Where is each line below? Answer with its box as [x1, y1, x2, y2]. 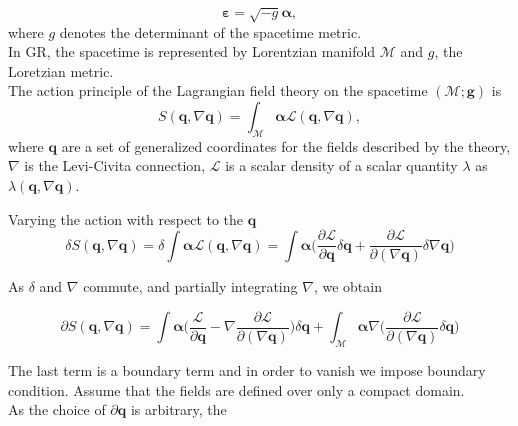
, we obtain [313, 276, 382, 297]
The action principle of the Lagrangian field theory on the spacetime [8, 80, 428, 101]
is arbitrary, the [130, 399, 227, 420]
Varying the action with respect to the [8, 208, 244, 229]
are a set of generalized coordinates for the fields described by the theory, [61, 135, 511, 156]
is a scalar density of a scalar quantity [225, 155, 458, 176]
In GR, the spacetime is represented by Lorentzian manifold [8, 41, 376, 62]
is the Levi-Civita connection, [24, 155, 206, 176]
